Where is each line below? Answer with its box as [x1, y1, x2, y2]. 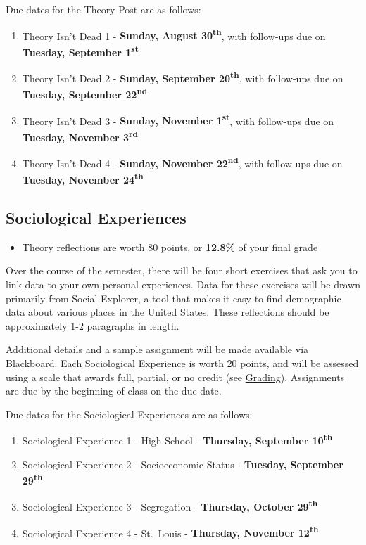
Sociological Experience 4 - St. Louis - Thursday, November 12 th [22, 523, 319, 540]
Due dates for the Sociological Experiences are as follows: [6, 406, 253, 421]
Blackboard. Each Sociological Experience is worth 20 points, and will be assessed [6, 355, 359, 370]
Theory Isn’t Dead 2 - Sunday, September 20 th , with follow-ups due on [22, 69, 343, 85]
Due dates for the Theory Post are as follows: [6, 2, 201, 16]
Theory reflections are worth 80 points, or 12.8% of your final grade [22, 239, 318, 254]
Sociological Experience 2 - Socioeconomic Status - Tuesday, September [22, 456, 343, 471]
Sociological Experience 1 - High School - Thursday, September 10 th [22, 431, 333, 447]
